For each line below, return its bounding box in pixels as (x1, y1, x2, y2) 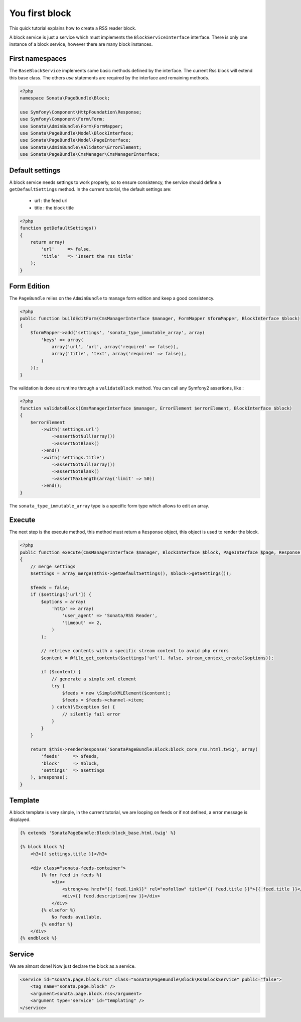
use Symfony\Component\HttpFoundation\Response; (20, 109, 142, 115)
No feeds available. (51, 914, 102, 920)
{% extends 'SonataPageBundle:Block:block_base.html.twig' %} (20, 830, 176, 836)
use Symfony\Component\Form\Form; (20, 116, 105, 122)
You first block (9, 8, 71, 19)
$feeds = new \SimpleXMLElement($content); (62, 690, 171, 696)
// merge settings (30, 563, 76, 569)
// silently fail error (62, 711, 120, 717)
